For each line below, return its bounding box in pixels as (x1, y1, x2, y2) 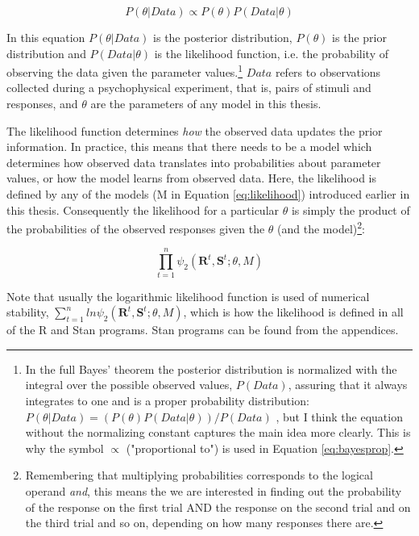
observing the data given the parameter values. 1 (6, 61, 243, 80)
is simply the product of (291, 201, 410, 218)
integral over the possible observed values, (25, 376, 233, 393)
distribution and (6, 44, 86, 61)
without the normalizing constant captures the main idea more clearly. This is (25, 424, 411, 441)
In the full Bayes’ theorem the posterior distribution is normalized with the (25, 360, 397, 377)
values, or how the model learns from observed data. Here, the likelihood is (6, 170, 376, 186)
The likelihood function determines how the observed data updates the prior (6, 122, 383, 139)
